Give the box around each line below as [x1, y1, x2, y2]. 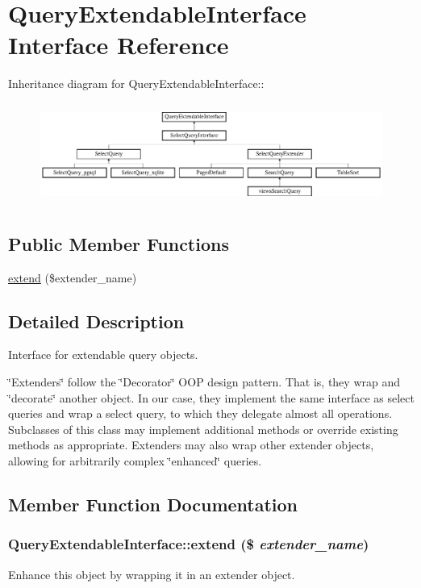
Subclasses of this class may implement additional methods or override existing [8, 420, 398, 437]
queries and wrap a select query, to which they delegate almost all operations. [8, 405, 393, 422]
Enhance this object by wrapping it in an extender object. [8, 565, 295, 582]
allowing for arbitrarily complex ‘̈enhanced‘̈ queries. [8, 452, 262, 469]
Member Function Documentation [8, 492, 298, 517]
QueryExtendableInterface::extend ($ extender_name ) [8, 534, 369, 554]
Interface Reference [8, 28, 229, 61]
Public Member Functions [8, 231, 229, 256]
